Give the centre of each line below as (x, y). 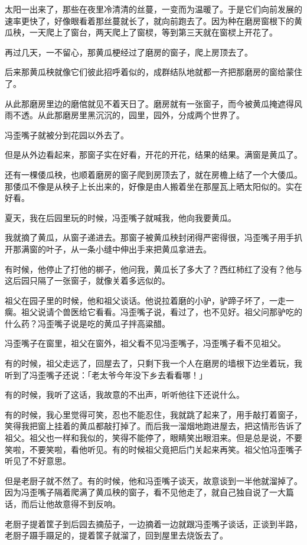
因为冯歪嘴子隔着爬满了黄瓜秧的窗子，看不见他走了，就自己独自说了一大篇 (149, 492)
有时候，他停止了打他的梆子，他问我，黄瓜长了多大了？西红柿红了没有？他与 (153, 269)
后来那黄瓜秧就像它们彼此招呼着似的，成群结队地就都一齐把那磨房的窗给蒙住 (153, 72)
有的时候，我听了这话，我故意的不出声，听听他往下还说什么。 (125, 395)
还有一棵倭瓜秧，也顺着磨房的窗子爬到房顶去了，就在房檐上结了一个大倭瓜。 (153, 174)
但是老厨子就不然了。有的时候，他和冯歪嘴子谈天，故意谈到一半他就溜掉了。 (153, 480)
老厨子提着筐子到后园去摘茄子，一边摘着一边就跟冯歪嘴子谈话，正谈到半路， (153, 523)
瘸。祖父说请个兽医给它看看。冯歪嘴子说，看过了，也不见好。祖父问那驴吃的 (153, 312)
